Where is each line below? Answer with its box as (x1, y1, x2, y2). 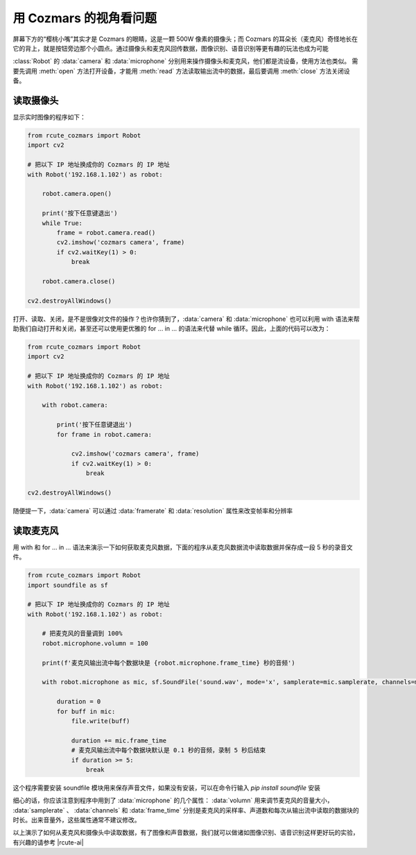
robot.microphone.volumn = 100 (42, 639, 148, 647)
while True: (42, 219, 83, 227)
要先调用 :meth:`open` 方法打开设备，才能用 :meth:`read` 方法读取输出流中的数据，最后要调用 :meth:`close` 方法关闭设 (12, 67, 350, 75)
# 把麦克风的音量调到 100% (42, 629, 123, 638)
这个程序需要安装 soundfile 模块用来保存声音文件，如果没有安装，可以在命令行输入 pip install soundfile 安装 (12, 783, 321, 792)
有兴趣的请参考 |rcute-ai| (12, 838, 84, 847)
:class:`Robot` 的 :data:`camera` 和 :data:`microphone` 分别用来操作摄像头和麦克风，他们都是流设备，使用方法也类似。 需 (12, 57, 358, 65)
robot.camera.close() (42, 277, 116, 285)
